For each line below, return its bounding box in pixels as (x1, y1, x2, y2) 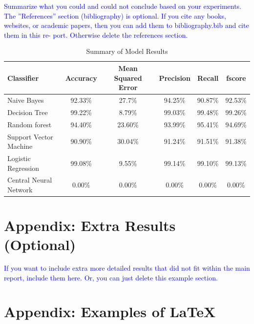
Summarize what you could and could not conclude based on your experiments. (4, 1, 242, 11)
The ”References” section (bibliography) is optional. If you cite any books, (4, 10, 226, 21)
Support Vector (7, 131, 53, 141)
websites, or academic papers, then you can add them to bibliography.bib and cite (4, 20, 249, 30)
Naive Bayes (7, 95, 44, 105)
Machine (7, 141, 33, 151)
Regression (7, 162, 39, 173)
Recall (197, 72, 219, 83)
